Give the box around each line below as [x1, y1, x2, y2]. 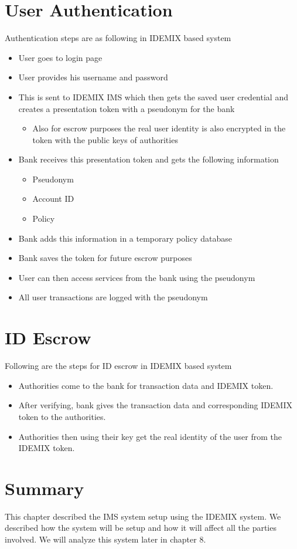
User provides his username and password [18, 71, 168, 83]
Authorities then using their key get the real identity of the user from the [18, 430, 282, 442]
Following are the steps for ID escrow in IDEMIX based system [5, 360, 232, 372]
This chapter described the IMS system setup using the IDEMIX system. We [5, 510, 281, 522]
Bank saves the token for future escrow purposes [18, 252, 192, 264]
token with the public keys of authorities [32, 133, 178, 145]
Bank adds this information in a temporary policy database [18, 232, 232, 244]
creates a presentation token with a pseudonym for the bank [18, 102, 235, 114]
